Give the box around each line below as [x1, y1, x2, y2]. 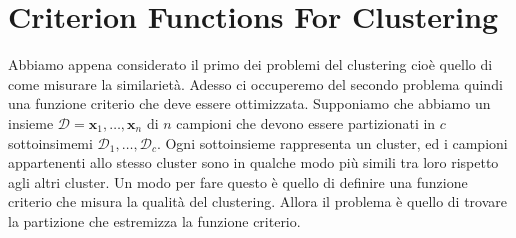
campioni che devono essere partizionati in [176, 112, 436, 133]
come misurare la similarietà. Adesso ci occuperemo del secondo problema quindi [8, 73, 503, 94]
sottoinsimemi [8, 132, 93, 153]
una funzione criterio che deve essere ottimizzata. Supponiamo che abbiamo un [8, 93, 491, 114]
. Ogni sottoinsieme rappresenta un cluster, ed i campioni [156, 132, 508, 153]
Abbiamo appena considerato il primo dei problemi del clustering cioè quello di [8, 54, 493, 75]
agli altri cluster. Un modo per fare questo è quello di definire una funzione [8, 171, 468, 192]
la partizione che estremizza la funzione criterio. [8, 210, 301, 231]
